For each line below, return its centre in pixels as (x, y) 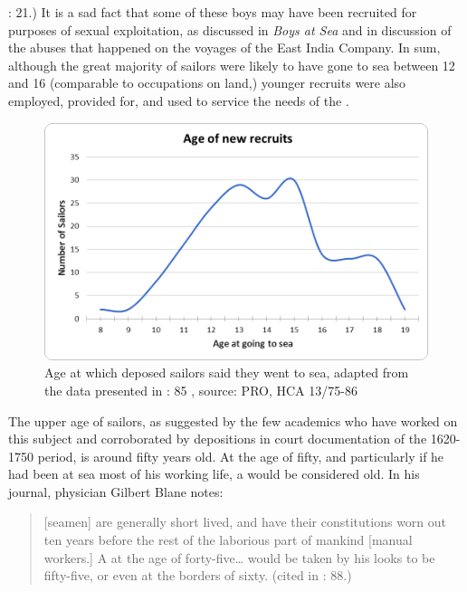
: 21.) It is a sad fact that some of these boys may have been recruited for (213, 12)
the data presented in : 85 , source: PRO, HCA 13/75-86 (201, 390)
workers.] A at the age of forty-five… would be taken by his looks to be (239, 557)
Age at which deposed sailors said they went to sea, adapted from (227, 372)
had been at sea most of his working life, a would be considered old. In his (214, 474)
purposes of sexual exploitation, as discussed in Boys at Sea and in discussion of (230, 29)
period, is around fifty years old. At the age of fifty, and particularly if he (241, 456)
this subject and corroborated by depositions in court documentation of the (218, 439)
